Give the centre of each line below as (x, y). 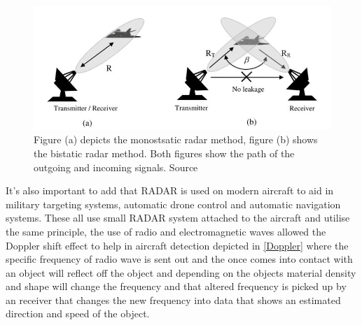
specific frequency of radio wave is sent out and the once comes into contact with (179, 259)
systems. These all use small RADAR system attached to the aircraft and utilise (178, 218)
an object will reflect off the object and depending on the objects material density (181, 272)
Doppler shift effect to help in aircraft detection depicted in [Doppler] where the (177, 245)
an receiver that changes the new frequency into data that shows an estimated (173, 299)
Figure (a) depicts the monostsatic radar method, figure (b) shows (176, 139)
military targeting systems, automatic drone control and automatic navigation (173, 204)
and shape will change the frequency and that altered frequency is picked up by (176, 286)
